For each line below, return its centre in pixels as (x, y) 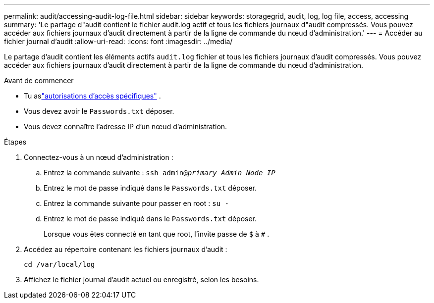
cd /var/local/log (59, 264)
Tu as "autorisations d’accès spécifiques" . (92, 96)
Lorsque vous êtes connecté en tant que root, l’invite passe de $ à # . (157, 234)
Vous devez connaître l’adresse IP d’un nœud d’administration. (126, 126)
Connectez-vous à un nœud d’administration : (99, 157)
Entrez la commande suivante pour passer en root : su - (136, 203)
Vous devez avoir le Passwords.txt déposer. (99, 111)
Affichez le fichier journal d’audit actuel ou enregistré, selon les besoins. (141, 279)
